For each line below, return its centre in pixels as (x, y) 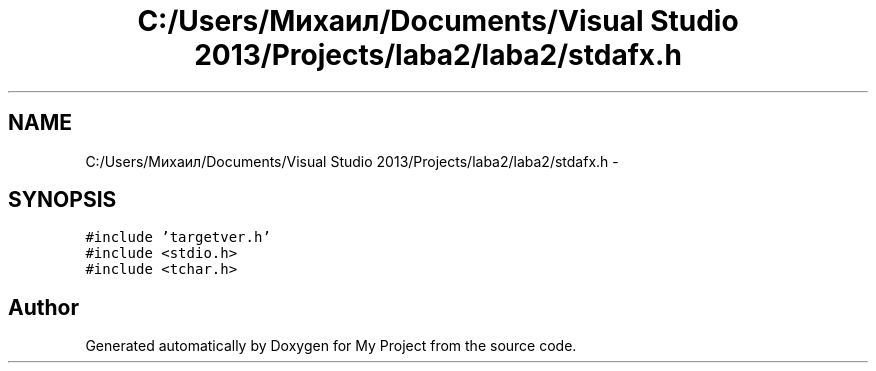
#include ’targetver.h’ (178, 237)
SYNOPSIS (62, 200)
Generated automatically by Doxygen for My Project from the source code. (331, 346)
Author (43, 307)
